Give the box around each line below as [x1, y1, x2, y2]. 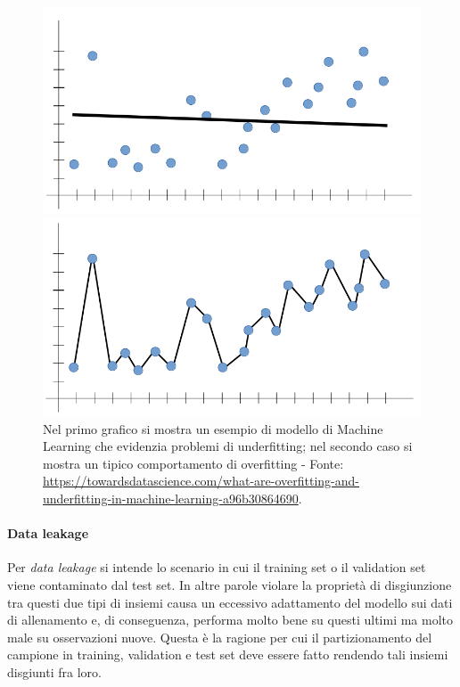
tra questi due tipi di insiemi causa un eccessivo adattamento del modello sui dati [7, 593, 453, 611]
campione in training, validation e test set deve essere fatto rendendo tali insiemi [7, 645, 448, 664]
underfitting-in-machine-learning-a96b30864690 [43, 488, 299, 507]
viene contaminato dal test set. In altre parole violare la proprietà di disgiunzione [7, 575, 452, 593]
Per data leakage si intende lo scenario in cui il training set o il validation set [7, 558, 426, 577]
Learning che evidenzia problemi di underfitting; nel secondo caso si [43, 437, 413, 455]
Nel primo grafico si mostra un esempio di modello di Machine [43, 419, 383, 438]
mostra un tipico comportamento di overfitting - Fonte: [43, 454, 344, 472]
